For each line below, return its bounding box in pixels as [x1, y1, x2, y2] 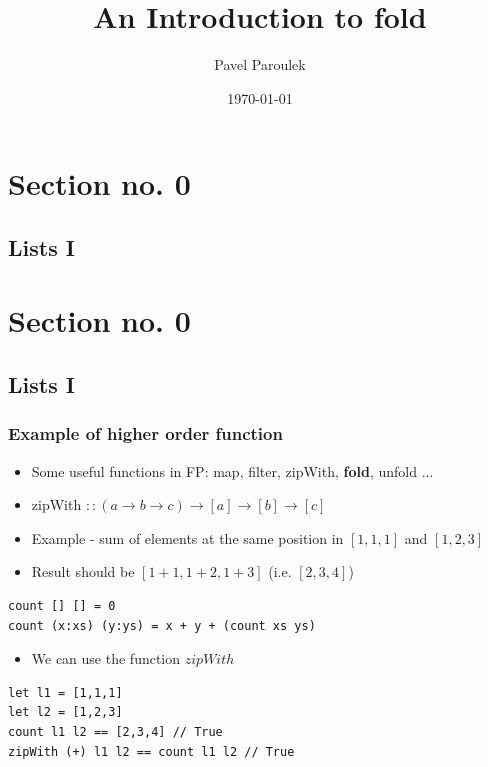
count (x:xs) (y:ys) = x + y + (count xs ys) [8, 618, 316, 633]
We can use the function [31, 648, 181, 669]
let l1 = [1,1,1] [8, 685, 123, 700]
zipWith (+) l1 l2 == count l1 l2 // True [8, 744, 295, 759]
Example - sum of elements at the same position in [31, 527, 344, 548]
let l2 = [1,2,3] [8, 705, 123, 720]
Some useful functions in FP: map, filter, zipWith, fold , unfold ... [31, 460, 434, 481]
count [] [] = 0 [8, 599, 116, 614]
